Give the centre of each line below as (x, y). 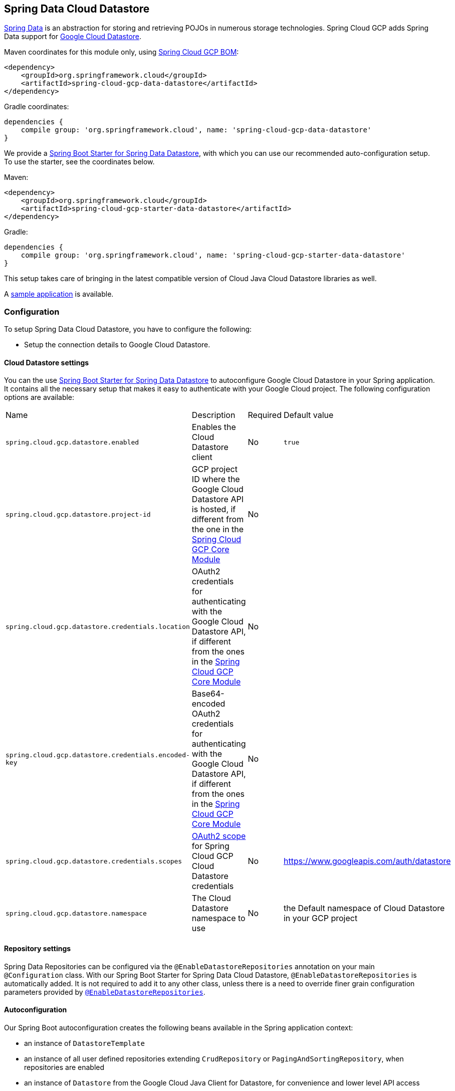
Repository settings (38, 948)
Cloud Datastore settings (47, 362)
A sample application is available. (59, 294)
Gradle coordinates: (37, 107)
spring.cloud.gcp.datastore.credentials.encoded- (98, 755)
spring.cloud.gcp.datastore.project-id (78, 514)
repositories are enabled (64, 1067)
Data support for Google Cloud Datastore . (73, 37)
